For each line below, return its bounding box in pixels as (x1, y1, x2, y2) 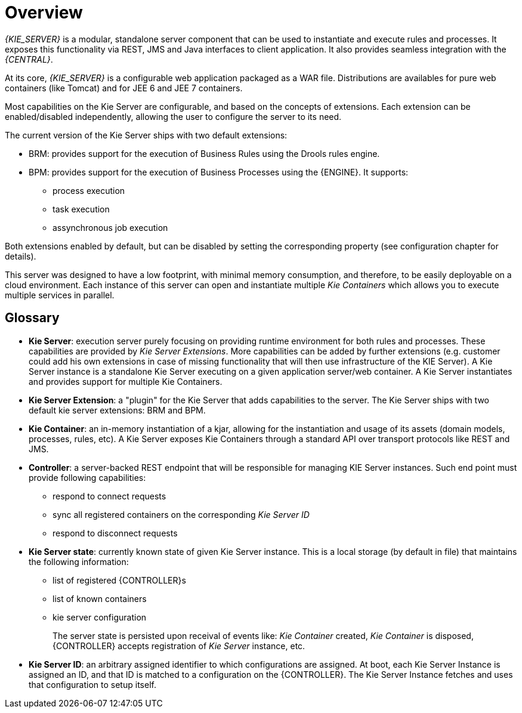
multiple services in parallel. (5, 289, 115, 300)
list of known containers (52, 593, 147, 604)
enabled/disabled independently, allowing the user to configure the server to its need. (5, 111, 342, 122)
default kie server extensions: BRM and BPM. (29, 405, 206, 415)
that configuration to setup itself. (29, 679, 156, 690)
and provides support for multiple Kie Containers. (29, 376, 223, 387)
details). (5, 251, 36, 261)
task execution (52, 203, 110, 214)
